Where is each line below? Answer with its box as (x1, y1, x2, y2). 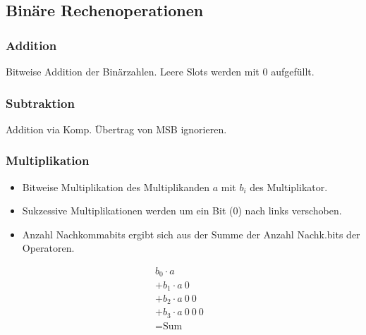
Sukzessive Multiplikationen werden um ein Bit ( (22, 203, 233, 218)
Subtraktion (6, 94, 75, 111)
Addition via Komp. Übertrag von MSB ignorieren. (6, 121, 227, 136)
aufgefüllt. (271, 64, 315, 78)
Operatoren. (22, 240, 75, 255)
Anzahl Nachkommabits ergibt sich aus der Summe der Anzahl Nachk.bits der (22, 226, 360, 241)
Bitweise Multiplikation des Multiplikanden (22, 179, 210, 194)
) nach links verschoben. (238, 203, 342, 218)
